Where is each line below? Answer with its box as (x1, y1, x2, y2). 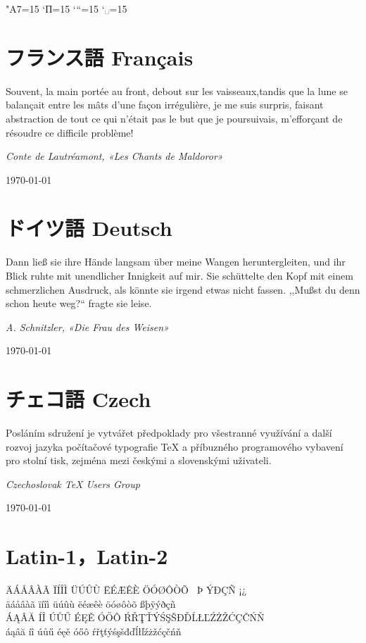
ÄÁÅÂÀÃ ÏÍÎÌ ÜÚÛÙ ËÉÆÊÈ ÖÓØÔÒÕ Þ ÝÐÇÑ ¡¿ (6, 582, 247, 597)
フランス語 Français (6, 42, 194, 71)
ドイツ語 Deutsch (6, 213, 172, 242)
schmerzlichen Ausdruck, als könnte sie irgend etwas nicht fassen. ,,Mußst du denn (6, 282, 360, 296)
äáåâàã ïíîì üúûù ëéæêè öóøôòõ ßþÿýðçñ (6, 596, 176, 611)
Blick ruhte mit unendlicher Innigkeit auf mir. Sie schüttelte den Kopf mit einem (6, 268, 353, 282)
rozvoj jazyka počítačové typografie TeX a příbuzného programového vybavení (6, 439, 343, 454)
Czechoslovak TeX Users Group (6, 476, 140, 491)
